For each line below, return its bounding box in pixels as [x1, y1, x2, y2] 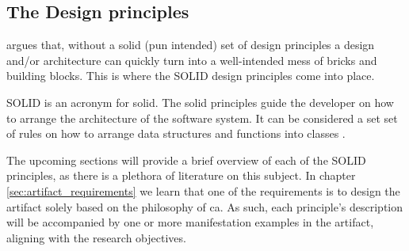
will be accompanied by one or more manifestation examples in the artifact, [6, 214, 374, 230]
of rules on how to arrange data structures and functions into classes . [6, 125, 346, 142]
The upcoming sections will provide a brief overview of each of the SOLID [6, 151, 366, 168]
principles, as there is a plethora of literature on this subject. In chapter [6, 167, 356, 184]
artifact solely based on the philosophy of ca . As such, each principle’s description [6, 198, 403, 215]
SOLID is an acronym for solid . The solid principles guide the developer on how [6, 93, 394, 110]
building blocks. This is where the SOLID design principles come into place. [6, 67, 375, 84]
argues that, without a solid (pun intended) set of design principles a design [6, 36, 375, 53]
